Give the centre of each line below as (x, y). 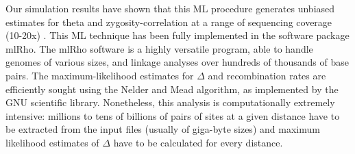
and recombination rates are (267, 75)
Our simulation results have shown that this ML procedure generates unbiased (170, 8)
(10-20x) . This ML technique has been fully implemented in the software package (177, 35)
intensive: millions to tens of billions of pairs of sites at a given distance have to (173, 115)
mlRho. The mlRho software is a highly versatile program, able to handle (159, 48)
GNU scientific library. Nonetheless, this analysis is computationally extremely (170, 102)
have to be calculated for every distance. (198, 142)
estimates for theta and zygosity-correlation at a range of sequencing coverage (169, 22)
